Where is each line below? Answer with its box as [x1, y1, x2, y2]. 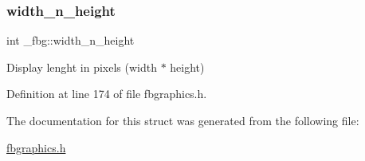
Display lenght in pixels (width [6, 58, 157, 75]
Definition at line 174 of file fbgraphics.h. [6, 85, 207, 102]
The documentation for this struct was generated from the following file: [6, 112, 359, 128]
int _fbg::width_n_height [6, 32, 135, 49]
